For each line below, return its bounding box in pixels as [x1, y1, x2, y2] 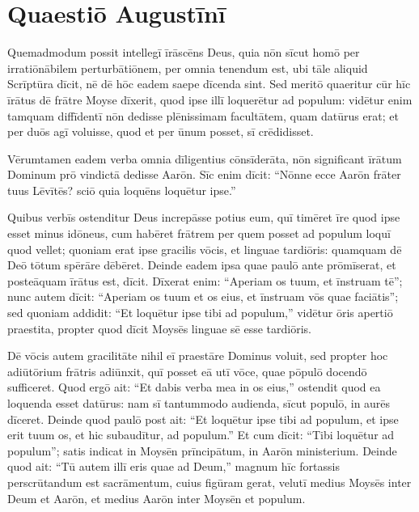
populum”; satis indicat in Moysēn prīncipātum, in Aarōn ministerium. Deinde [7, 442, 397, 459]
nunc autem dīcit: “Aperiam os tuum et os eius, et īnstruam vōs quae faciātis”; [7, 288, 399, 305]
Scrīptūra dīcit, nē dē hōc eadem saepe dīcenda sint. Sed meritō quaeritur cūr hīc [7, 75, 411, 92]
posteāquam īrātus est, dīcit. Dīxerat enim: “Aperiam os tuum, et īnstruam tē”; [7, 272, 403, 289]
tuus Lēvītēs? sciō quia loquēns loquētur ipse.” [7, 181, 236, 198]
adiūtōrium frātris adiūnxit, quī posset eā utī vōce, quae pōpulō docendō [7, 362, 367, 379]
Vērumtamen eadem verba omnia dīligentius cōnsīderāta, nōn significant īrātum [7, 150, 402, 167]
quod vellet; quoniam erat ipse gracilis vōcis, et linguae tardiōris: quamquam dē [7, 240, 402, 257]
